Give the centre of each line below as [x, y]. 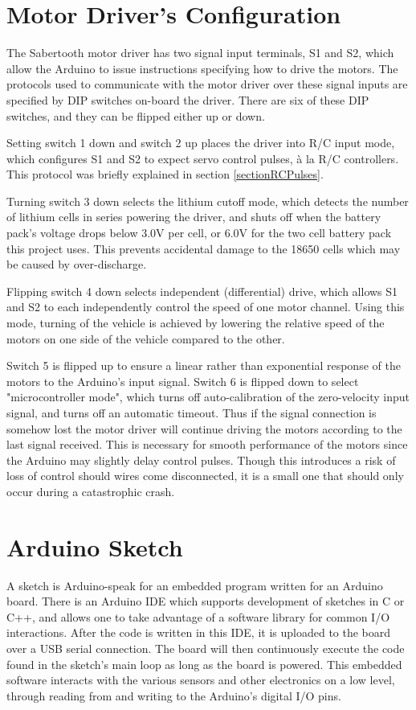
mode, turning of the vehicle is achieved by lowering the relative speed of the [196, 323]
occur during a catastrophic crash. [91, 491]
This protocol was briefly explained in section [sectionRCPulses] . [165, 174]
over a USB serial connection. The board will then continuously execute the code [206, 648]
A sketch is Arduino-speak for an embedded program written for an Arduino [195, 585]
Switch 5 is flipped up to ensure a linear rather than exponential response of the [204, 365]
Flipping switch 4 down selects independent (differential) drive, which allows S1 [202, 291]
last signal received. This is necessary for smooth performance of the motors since [207, 444]
